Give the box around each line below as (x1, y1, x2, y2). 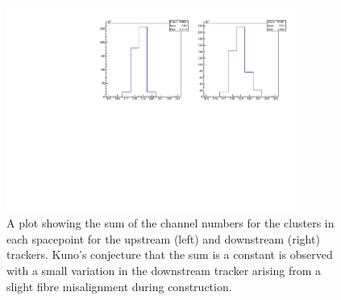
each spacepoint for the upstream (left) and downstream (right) (6, 230, 320, 247)
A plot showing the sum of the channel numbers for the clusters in (6, 215, 335, 231)
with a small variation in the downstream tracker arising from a (6, 262, 322, 279)
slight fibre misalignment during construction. (6, 277, 232, 294)
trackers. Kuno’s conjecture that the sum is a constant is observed (6, 246, 333, 263)
